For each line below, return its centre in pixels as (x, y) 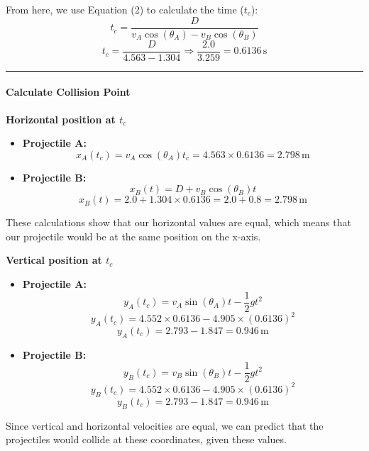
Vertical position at (54, 260)
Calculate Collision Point (68, 92)
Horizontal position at (61, 119)
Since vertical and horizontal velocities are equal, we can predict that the (165, 425)
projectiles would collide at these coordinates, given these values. (146, 439)
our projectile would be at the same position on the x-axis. (133, 236)
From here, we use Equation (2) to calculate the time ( (125, 9)
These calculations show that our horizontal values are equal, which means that (178, 222)
